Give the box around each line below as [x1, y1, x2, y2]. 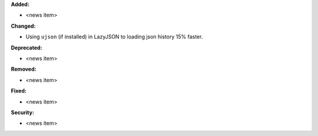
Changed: [11, 22, 36, 29]
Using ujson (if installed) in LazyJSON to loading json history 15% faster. [25, 33, 203, 41]
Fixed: [11, 87, 26, 94]
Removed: [11, 65, 37, 73]
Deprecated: [11, 44, 42, 51]
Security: [11, 109, 35, 116]
